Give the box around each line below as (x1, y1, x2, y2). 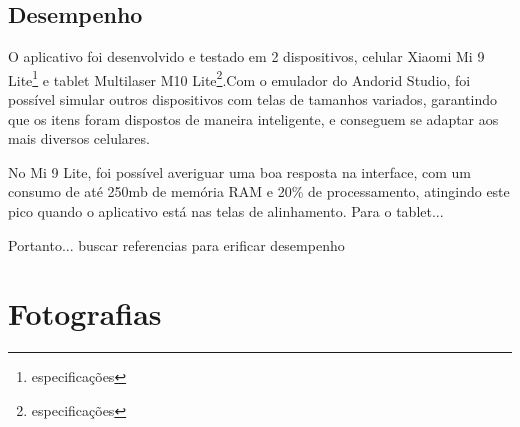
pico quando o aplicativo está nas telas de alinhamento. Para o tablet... (8, 201, 444, 222)
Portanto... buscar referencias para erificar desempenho (8, 234, 345, 255)
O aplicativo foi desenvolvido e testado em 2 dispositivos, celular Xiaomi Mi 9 (8, 46, 485, 67)
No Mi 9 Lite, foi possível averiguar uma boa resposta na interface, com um (8, 161, 472, 182)
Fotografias (8, 293, 162, 334)
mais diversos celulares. (8, 128, 150, 149)
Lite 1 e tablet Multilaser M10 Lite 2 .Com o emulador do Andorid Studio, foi (8, 66, 471, 90)
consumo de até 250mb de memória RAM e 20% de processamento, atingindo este (8, 181, 510, 202)
